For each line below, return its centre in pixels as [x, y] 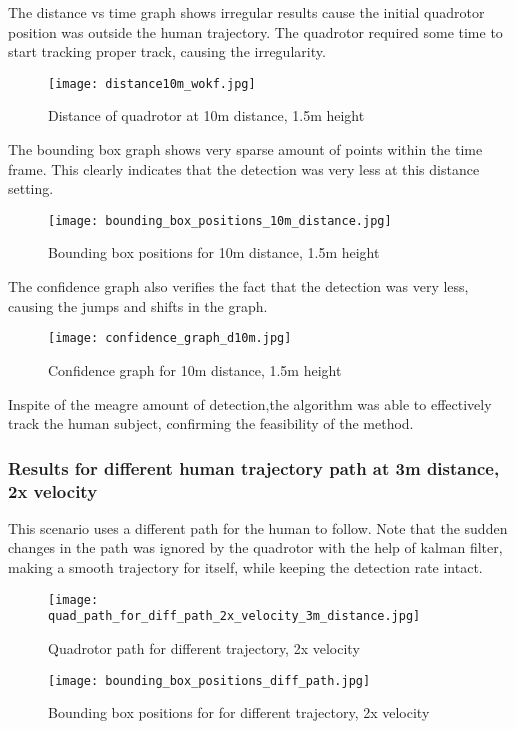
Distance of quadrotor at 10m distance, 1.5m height [206, 115]
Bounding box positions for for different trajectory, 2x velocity [239, 712]
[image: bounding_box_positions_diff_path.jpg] [209, 680]
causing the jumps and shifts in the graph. [138, 305]
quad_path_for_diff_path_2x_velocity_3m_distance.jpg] [234, 616]
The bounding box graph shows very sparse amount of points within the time [245, 149]
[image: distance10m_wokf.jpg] [152, 83]
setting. [31, 188]
